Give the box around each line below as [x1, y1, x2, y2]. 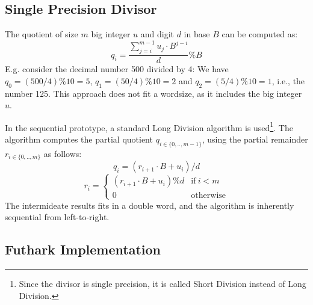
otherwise [191, 191, 226, 200]
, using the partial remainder [202, 132, 308, 145]
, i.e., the [271, 74, 305, 87]
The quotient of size [5, 28, 78, 40]
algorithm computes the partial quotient [5, 132, 153, 145]
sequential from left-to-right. [5, 211, 110, 223]
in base [184, 28, 210, 40]
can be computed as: [222, 28, 298, 40]
